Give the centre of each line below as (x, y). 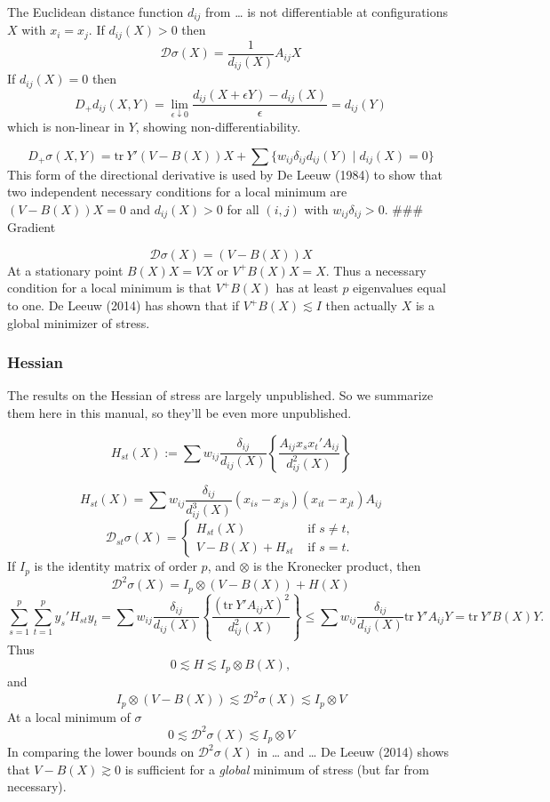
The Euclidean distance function (96, 12)
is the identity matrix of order (116, 566)
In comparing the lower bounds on (101, 752)
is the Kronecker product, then (337, 566)
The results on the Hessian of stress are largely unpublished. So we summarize (220, 395)
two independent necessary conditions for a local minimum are (177, 192)
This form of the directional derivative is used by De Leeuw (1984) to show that (225, 174)
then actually (361, 305)
